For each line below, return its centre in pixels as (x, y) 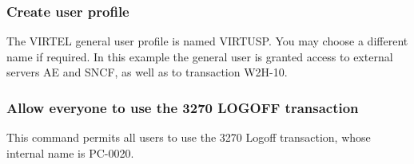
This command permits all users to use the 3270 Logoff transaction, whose (189, 137)
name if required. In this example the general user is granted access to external (200, 56)
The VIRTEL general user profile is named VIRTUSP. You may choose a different (207, 41)
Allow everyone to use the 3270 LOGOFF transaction (183, 107)
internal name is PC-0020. (70, 152)
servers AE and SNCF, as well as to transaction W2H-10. (147, 72)
